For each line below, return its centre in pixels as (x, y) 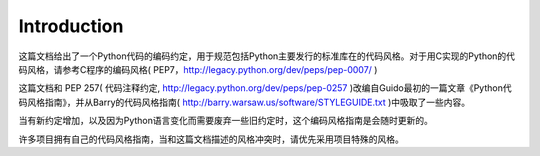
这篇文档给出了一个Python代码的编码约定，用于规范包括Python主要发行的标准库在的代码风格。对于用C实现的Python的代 (266, 56)
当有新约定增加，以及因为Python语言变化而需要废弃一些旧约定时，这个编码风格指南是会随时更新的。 (226, 121)
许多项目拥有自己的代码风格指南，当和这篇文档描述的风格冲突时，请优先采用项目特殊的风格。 (211, 139)
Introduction (71, 26)
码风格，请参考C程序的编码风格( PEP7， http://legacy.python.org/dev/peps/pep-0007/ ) (198, 69)
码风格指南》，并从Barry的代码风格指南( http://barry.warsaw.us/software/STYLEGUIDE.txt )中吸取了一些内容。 (244, 102)
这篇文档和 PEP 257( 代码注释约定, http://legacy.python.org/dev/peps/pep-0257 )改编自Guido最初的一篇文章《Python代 (265, 88)
